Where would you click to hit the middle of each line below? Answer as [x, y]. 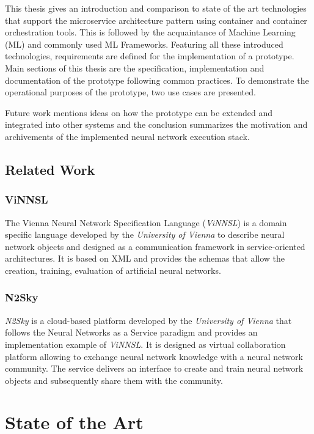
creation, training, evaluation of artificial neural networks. [113, 270]
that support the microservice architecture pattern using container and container [156, 20]
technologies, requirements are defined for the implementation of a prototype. [150, 56]
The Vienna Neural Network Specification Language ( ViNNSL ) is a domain [146, 222]
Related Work [50, 169]
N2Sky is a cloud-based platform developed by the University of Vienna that [148, 320]
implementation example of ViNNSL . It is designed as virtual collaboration [145, 344]
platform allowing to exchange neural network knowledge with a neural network [154, 356]
